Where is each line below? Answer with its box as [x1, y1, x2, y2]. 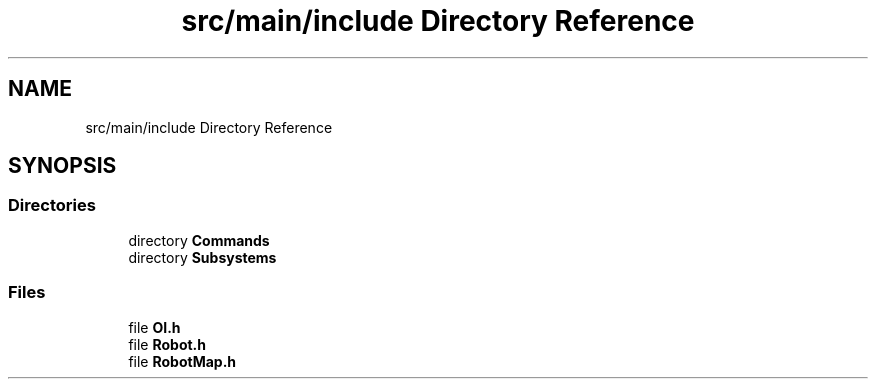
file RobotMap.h [128, 352, 237, 370]
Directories [8, 195, 96, 216]
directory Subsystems [128, 248, 277, 266]
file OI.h [128, 318, 181, 336]
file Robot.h [128, 335, 206, 353]
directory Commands [128, 231, 270, 249]
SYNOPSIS [8, 153, 117, 179]
